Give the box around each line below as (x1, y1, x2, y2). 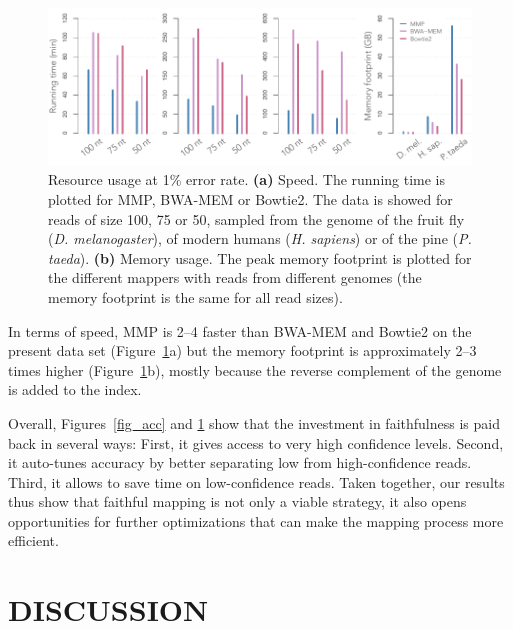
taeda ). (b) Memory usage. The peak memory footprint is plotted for (48, 247, 472, 268)
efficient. (8, 530, 59, 551)
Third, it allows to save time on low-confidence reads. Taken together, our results (8, 471, 505, 492)
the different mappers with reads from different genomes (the (48, 267, 422, 288)
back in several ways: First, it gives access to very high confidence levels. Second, (8, 432, 504, 453)
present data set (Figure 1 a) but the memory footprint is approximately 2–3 (8, 340, 477, 361)
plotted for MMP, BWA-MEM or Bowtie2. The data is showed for (48, 188, 453, 209)
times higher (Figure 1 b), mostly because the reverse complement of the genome (8, 359, 502, 380)
